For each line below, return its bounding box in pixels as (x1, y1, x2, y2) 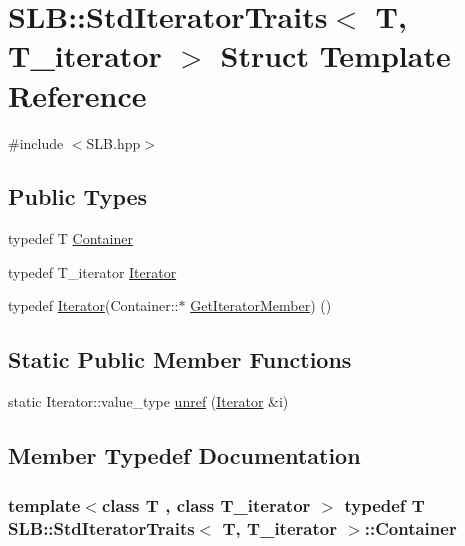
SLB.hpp (86, 132, 141, 153)
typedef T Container (8, 228, 133, 249)
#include (8, 132, 64, 153)
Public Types (8, 181, 148, 212)
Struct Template (220, 35, 451, 76)
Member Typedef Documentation (8, 440, 361, 471)
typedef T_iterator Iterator (8, 261, 177, 282)
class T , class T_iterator (101, 492, 311, 517)
